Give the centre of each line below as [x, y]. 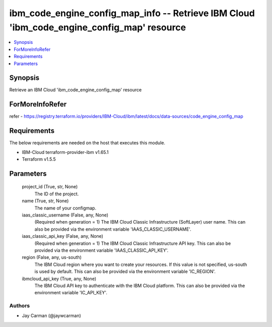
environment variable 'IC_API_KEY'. [71, 293]
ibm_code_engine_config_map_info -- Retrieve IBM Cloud [132, 13]
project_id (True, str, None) [50, 187]
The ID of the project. [57, 194]
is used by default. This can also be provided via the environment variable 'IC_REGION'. [125, 271]
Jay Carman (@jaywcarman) [52, 316]
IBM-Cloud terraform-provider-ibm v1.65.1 [65, 152]
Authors [20, 306]
